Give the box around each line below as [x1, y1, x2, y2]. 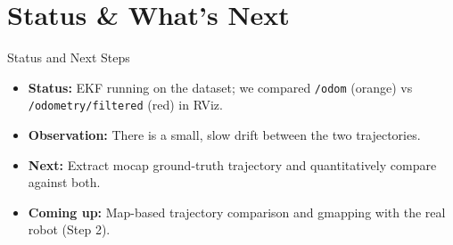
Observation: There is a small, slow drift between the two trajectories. [28, 126, 421, 144]
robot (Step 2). [28, 220, 111, 239]
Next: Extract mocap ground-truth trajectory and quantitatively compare [28, 155, 437, 174]
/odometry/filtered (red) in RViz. [28, 95, 223, 114]
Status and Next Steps [7, 48, 130, 67]
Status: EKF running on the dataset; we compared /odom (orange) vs [28, 78, 413, 96]
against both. [28, 173, 101, 192]
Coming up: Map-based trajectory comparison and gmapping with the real [28, 202, 446, 221]
